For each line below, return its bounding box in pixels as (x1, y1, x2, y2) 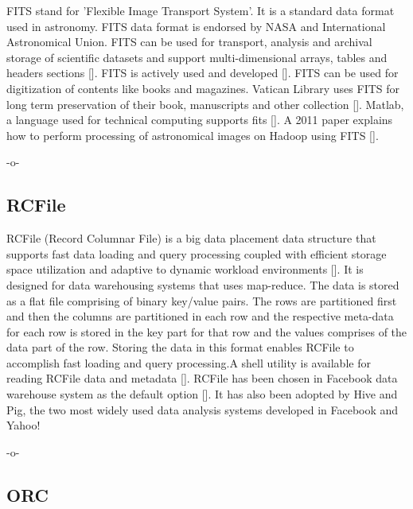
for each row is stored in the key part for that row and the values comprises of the (6, 323, 407, 340)
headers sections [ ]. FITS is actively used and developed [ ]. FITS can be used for (6, 64, 399, 81)
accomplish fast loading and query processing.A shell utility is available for (6, 354, 371, 371)
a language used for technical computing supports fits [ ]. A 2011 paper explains (6, 111, 393, 128)
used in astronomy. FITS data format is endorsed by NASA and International (6, 17, 386, 34)
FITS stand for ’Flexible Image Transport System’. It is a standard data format (6, 2, 395, 18)
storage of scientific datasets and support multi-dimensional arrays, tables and (6, 49, 388, 65)
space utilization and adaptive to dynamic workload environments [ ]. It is (6, 261, 364, 278)
